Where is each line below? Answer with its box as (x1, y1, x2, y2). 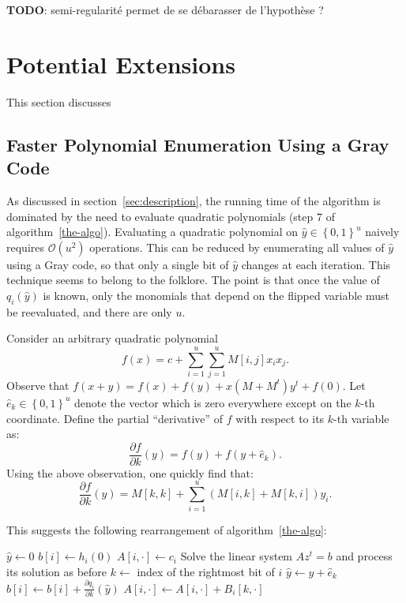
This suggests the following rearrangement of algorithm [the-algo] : (6, 521, 327, 537)
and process (336, 548, 393, 564)
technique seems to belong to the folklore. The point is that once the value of (6, 272, 380, 288)
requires (6, 238, 44, 255)
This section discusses (6, 93, 111, 110)
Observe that (6, 376, 70, 393)
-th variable (333, 410, 389, 426)
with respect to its (235, 410, 325, 426)
